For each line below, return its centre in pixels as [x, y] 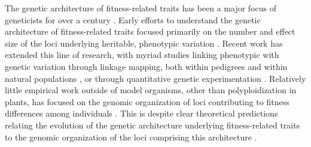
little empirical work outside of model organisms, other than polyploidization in [151, 90]
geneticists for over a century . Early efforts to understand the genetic [133, 19]
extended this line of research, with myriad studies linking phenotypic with [142, 55]
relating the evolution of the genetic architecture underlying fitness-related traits [153, 125]
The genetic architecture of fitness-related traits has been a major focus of [141, 8]
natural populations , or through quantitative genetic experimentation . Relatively [155, 78]
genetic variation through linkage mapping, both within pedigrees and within [146, 66]
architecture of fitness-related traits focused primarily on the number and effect [150, 31]
